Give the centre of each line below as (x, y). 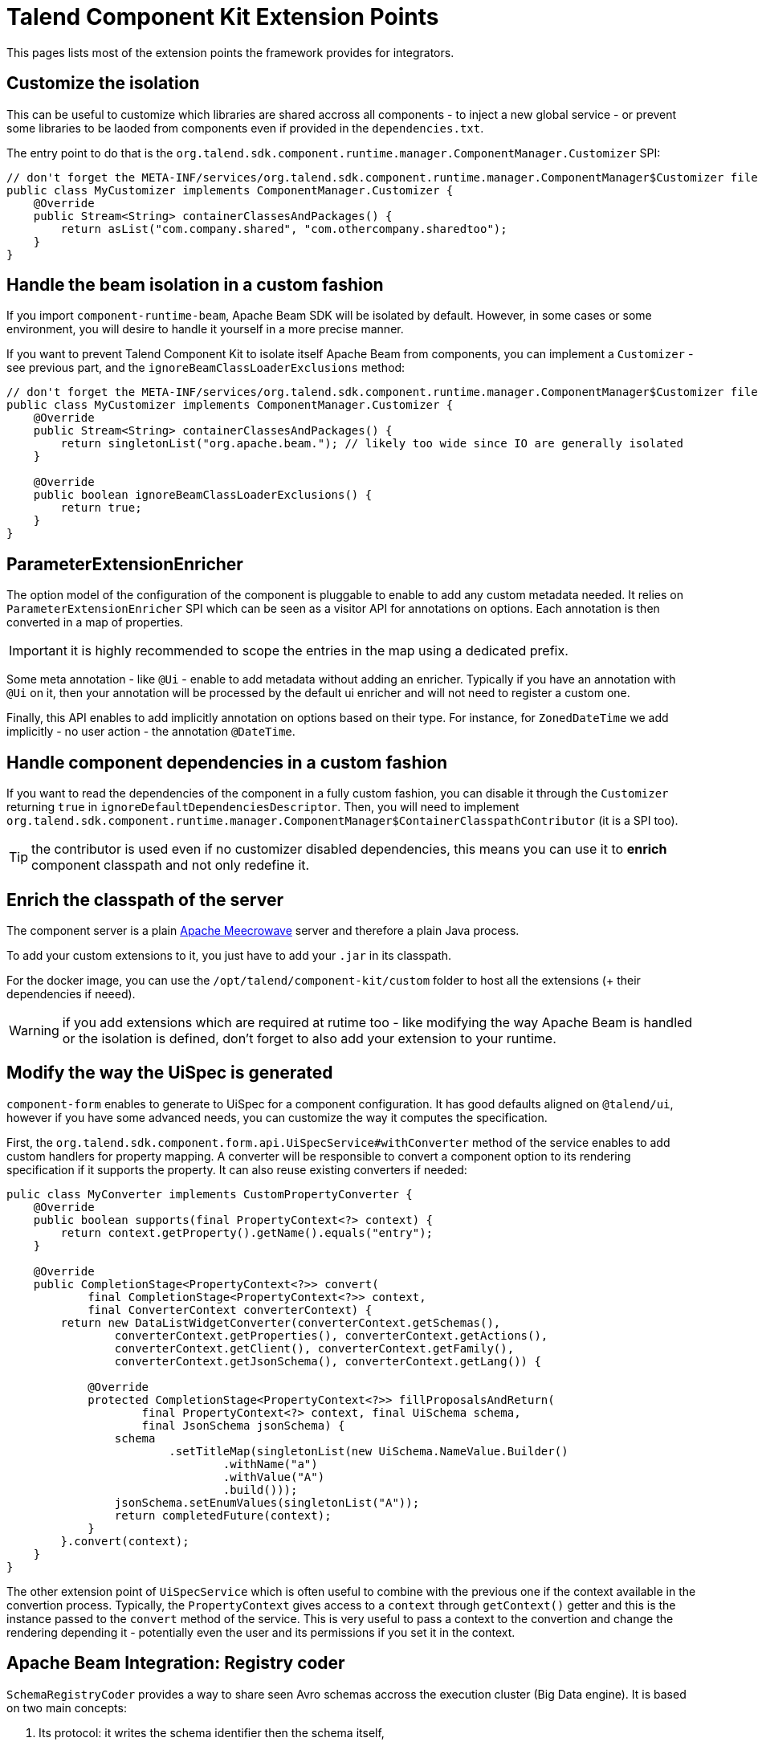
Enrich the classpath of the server (145, 900)
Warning (34, 1030)
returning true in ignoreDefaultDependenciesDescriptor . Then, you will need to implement (263, 807)
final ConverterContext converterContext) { (230, 1309)
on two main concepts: (67, 1707)
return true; (101, 508)
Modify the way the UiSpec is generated (170, 1073)
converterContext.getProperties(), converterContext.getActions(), (331, 1335)
